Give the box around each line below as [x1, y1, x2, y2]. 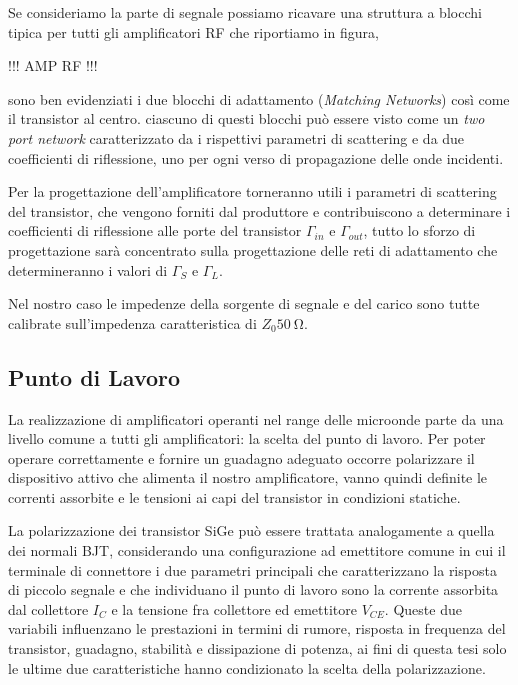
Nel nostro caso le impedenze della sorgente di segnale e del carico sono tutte [8, 293, 480, 314]
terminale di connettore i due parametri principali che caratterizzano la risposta [8, 559, 497, 580]
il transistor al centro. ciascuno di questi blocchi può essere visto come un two [8, 108, 485, 129]
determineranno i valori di [8, 259, 168, 280]
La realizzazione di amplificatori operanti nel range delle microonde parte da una [8, 408, 504, 429]
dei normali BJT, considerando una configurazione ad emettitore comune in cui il [8, 540, 506, 561]
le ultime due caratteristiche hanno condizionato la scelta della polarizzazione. [8, 657, 486, 678]
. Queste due [384, 598, 462, 619]
